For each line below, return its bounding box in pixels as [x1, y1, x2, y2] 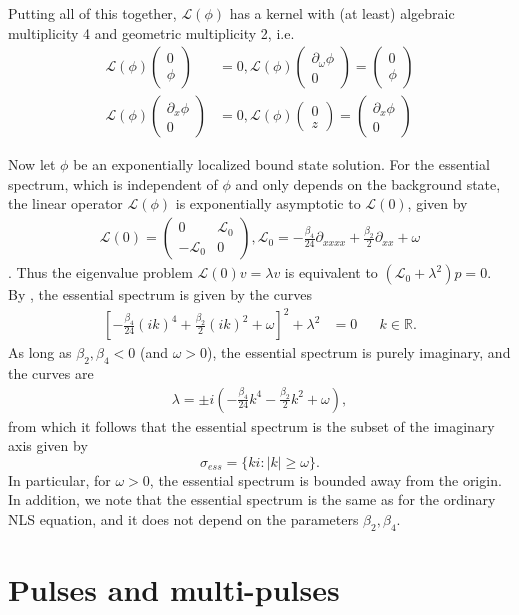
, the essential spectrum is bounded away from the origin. [149, 469, 502, 490]
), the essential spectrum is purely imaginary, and [207, 342, 511, 363]
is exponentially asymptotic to [175, 193, 361, 214]
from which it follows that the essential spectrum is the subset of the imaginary [8, 415, 495, 436]
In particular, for [8, 469, 111, 490]
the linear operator [8, 193, 123, 214]
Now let [8, 154, 56, 175]
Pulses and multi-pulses [8, 568, 340, 609]
